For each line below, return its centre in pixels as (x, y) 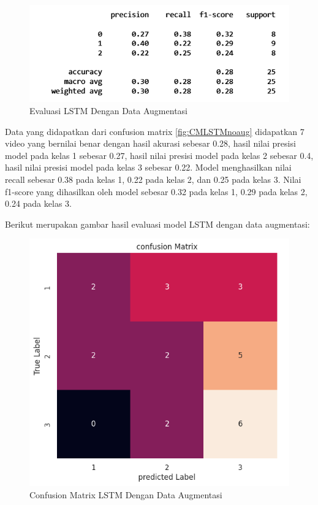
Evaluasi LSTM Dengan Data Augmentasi (108, 110)
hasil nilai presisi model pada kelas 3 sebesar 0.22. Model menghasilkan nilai (148, 167)
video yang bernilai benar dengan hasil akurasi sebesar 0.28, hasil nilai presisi (150, 143)
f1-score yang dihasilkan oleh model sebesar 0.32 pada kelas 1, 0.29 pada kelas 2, (156, 191)
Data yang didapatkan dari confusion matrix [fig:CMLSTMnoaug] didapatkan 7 (155, 131)
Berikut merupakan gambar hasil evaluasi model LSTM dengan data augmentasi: (157, 224)
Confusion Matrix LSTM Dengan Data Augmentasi (126, 494)
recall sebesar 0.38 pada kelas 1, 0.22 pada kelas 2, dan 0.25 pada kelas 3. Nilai (153, 179)
